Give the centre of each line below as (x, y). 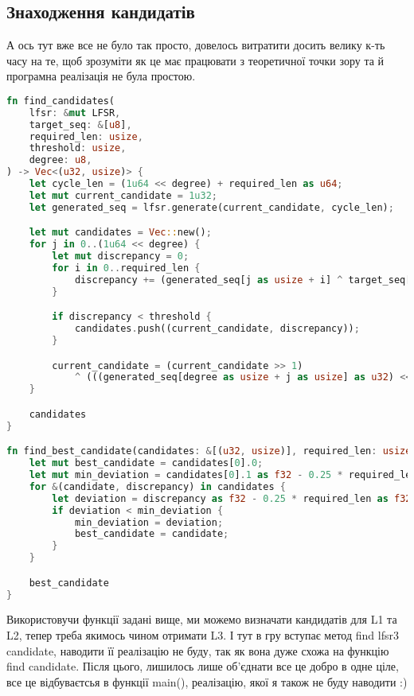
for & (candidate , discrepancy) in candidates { (157, 486)
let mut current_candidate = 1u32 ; (123, 195)
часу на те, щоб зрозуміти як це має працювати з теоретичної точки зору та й (195, 60)
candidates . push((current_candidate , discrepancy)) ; (217, 329)
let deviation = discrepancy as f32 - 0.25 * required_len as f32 (232, 498)
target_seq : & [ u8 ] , (80, 124)
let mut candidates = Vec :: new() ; (120, 233)
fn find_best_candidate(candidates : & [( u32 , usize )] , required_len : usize (209, 451)
